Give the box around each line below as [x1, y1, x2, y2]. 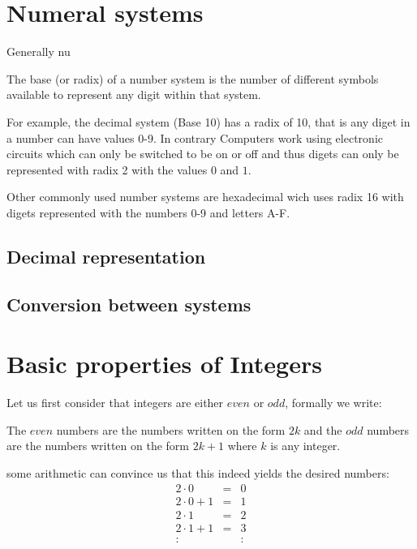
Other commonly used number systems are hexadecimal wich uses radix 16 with [6, 188, 404, 205]
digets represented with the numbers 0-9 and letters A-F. [6, 204, 290, 221]
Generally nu [6, 43, 71, 60]
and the [303, 421, 342, 438]
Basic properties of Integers [6, 347, 322, 380]
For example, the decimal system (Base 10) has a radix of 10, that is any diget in [6, 113, 411, 130]
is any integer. [270, 437, 341, 454]
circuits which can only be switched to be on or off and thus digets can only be [6, 145, 399, 162]
